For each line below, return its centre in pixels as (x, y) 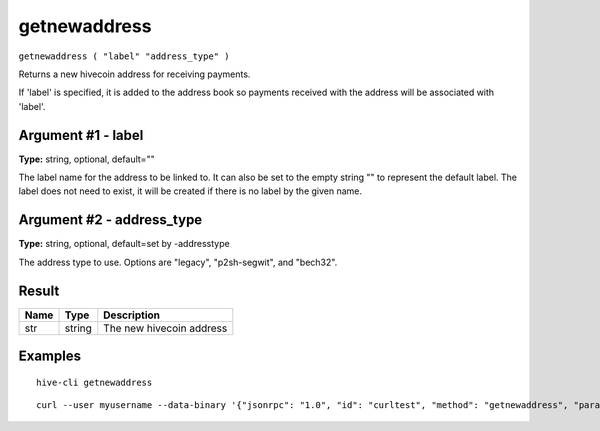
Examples (50, 356)
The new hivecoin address (165, 328)
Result (39, 290)
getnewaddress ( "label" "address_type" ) (124, 56)
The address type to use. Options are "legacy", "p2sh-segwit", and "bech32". (178, 262)
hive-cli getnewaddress (94, 382)
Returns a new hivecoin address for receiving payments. (134, 74)
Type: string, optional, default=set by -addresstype (124, 244)
